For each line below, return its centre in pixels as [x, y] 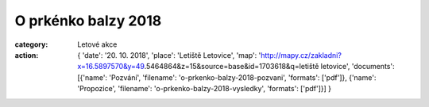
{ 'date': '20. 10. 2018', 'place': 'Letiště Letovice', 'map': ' [169, 55]
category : [31, 44]
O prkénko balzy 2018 [88, 21]
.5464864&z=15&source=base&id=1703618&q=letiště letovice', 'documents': [269, 67]
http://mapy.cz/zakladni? [301, 55]
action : [27, 55]
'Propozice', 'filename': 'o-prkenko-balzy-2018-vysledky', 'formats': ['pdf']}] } [205, 89]
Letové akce [97, 44]
